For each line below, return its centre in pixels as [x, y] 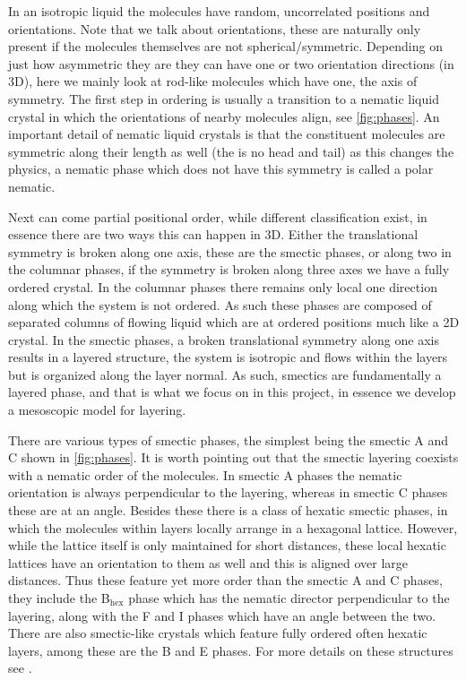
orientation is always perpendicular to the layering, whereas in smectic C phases [228, 492]
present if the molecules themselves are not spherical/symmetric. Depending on [225, 46]
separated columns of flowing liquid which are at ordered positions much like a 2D [234, 322]
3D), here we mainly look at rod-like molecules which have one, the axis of [213, 81]
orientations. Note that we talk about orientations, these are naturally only [215, 28]
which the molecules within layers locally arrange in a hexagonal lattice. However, [233, 527]
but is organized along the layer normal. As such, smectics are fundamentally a [225, 374]
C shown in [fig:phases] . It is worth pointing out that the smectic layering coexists [233, 457]
